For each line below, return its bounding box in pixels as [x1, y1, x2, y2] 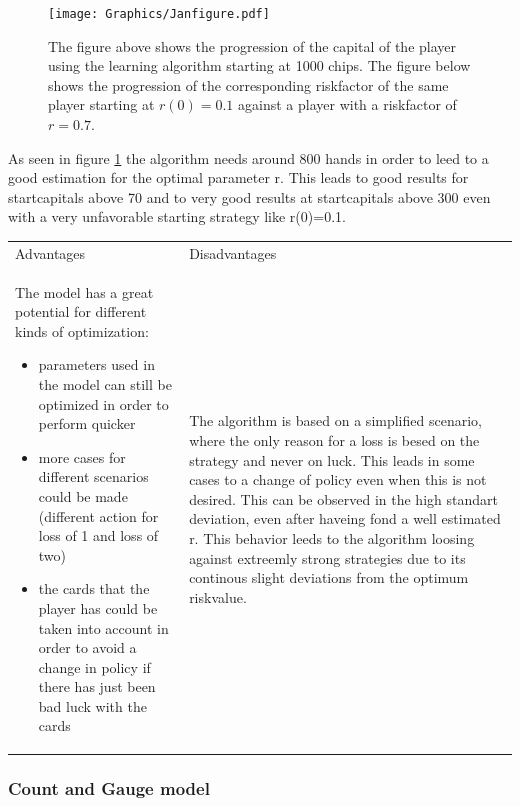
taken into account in [38, 617, 169, 638]
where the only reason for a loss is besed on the [189, 429, 480, 450]
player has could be [38, 597, 158, 618]
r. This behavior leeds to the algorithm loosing [189, 527, 475, 548]
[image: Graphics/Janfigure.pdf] [48, 7, 270, 21]
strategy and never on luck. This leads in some [189, 449, 475, 470]
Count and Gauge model [8, 776, 210, 801]
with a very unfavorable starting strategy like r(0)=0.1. [8, 206, 346, 227]
